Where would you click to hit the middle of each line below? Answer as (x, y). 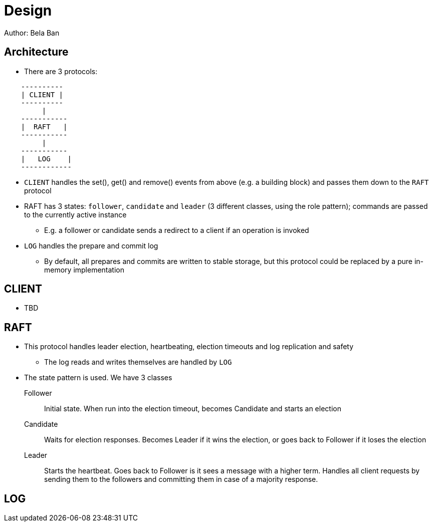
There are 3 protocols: (61, 71)
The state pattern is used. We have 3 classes (98, 378)
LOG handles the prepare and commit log (91, 245)
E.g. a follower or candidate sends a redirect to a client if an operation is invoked (177, 230)
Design (28, 11)
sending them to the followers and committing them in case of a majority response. (181, 479)
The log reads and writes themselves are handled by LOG (138, 362)
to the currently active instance (75, 214)
